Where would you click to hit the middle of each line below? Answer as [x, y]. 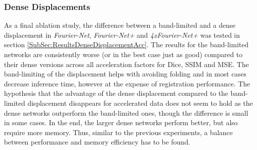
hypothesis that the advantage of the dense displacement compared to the [116, 93]
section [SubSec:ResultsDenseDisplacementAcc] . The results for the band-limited [126, 44]
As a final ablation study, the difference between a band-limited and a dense [120, 25]
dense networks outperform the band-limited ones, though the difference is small [126, 112]
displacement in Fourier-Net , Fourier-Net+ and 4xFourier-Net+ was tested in [122, 35]
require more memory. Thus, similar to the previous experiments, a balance [119, 132]
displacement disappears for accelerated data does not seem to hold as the [140, 103]
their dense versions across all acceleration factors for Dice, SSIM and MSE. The [127, 64]
